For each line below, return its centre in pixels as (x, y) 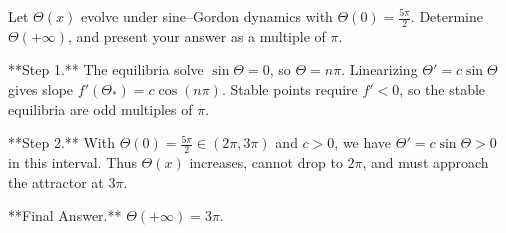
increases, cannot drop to (266, 162)
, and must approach (425, 162)
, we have (363, 142)
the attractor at (56, 181)
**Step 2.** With (61, 142)
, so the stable (442, 89)
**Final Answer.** (65, 215)
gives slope (41, 89)
